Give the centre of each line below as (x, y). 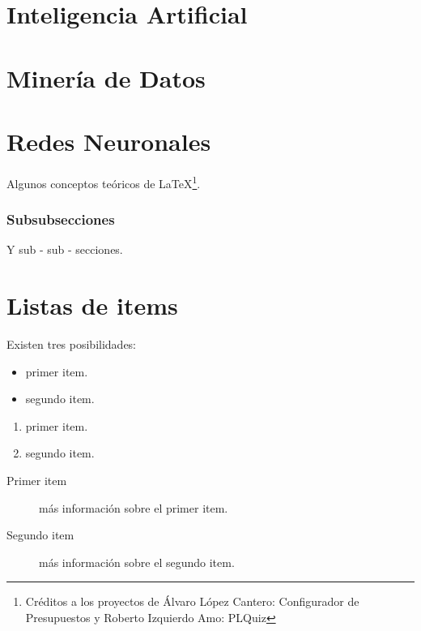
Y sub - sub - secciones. (65, 249)
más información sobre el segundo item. (137, 562)
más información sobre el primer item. (134, 507)
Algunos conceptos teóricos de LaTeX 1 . (104, 182)
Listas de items (92, 305)
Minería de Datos (106, 77)
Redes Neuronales (109, 141)
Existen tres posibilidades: (72, 344)
